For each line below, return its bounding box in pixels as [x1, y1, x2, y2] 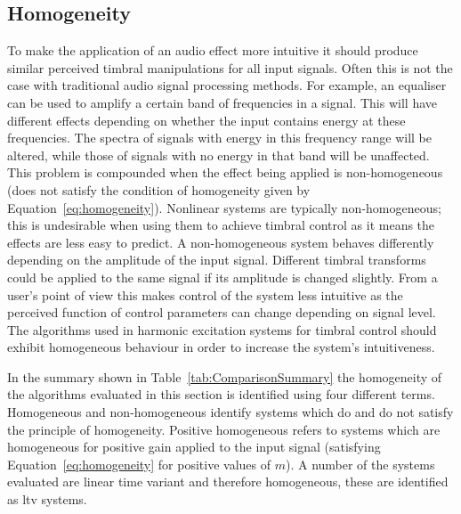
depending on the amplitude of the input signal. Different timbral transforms [7, 250, 426, 269]
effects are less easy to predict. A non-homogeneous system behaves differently [7, 233, 434, 251]
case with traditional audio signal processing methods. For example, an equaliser [7, 76, 447, 94]
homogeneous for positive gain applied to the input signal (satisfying [7, 437, 381, 456]
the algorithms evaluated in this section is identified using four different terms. [7, 385, 435, 404]
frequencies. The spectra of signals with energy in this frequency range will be [7, 128, 432, 147]
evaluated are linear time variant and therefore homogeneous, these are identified [7, 472, 449, 491]
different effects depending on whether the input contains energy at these [7, 110, 406, 129]
